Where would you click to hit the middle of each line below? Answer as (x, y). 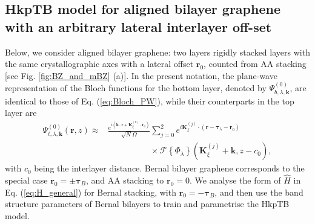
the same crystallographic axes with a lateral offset (99, 64)
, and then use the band (259, 192)
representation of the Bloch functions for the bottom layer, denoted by (136, 88)
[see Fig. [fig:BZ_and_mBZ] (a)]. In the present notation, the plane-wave (141, 75)
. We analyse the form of (235, 180)
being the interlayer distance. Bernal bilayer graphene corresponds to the (169, 168)
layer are (21, 113)
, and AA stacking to (125, 180)
